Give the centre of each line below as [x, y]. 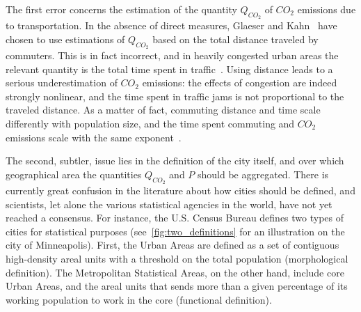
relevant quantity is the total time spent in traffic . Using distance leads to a [169, 69]
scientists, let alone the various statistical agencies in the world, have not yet [169, 204]
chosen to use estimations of [65, 39]
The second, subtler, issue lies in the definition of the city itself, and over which [175, 161]
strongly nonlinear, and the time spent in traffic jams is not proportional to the [175, 96]
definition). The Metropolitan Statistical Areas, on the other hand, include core [175, 272]
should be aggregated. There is [263, 174]
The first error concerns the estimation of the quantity [121, 9]
